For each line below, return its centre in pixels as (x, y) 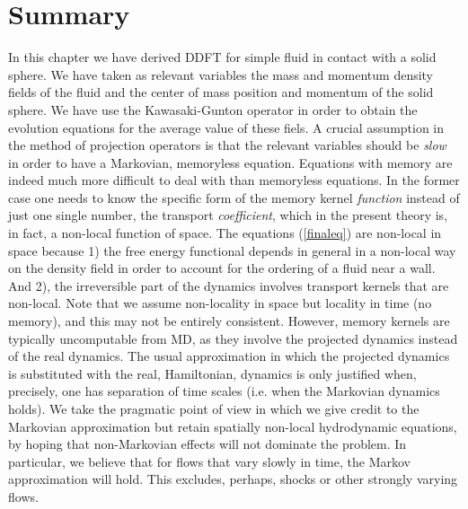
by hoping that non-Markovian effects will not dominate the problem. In (208, 444)
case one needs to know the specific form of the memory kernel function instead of (234, 197)
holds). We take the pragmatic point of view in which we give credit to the (214, 408)
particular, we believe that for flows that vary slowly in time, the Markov (209, 461)
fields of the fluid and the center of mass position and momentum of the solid (221, 92)
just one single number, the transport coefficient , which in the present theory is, (228, 215)
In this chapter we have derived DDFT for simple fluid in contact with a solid (222, 57)
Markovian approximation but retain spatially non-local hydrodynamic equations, (233, 426)
